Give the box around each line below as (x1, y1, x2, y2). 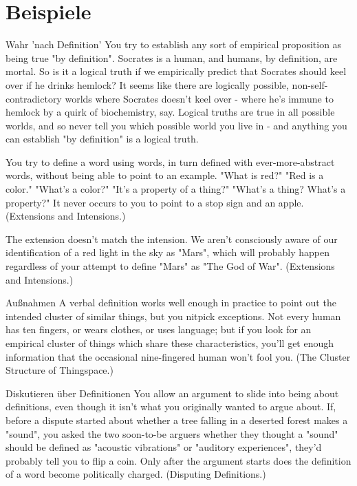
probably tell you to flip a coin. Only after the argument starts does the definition (6, 453, 351, 467)
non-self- (292, 77, 328, 92)
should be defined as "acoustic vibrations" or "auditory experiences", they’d (6, 440, 322, 454)
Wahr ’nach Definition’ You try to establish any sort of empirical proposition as (6, 37, 342, 52)
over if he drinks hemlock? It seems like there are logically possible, (6, 77, 289, 92)
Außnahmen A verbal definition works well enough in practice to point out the (6, 295, 336, 310)
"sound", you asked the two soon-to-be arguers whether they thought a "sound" (6, 426, 338, 441)
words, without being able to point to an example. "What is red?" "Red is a (6, 168, 324, 182)
